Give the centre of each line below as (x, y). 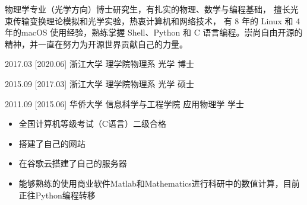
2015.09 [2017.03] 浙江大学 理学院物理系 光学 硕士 (99, 83)
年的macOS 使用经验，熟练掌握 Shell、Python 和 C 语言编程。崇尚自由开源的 (154, 32)
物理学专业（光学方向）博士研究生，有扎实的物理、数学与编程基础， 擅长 (148, 9)
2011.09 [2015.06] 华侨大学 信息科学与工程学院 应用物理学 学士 (124, 103)
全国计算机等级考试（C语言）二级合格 (92, 124)
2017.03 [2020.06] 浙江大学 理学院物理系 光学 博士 (99, 64)
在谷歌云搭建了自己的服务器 (73, 163)
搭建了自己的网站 (52, 143)
